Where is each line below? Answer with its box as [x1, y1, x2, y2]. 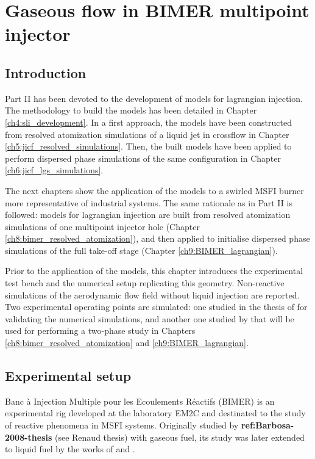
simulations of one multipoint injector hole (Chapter [5, 220, 200, 233]
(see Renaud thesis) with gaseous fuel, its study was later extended [54, 430, 305, 443]
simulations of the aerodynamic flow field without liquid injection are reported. [5, 288, 300, 301]
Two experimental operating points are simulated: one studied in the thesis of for [5, 300, 308, 313]
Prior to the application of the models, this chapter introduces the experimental [5, 264, 303, 277]
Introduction [5, 63, 87, 82]
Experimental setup [5, 366, 132, 385]
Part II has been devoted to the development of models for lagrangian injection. [5, 92, 303, 104]
